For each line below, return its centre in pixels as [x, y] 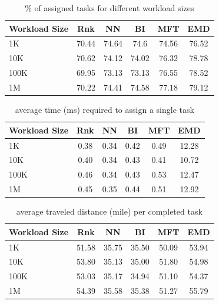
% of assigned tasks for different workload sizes [109, 8]
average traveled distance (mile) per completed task [109, 211]
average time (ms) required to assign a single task [104, 110]
